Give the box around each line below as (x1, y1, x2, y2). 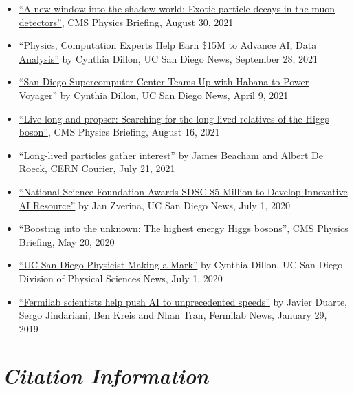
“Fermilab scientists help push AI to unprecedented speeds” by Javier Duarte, (19, 294, 347, 308)
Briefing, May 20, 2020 (19, 234, 115, 248)
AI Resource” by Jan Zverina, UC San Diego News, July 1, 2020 (19, 198, 290, 212)
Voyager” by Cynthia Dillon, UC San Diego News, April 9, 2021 (19, 87, 289, 102)
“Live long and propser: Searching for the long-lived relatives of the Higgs (19, 111, 329, 125)
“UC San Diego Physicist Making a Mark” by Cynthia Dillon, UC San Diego (19, 257, 343, 272)
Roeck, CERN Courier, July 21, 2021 (19, 161, 175, 176)
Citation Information (3, 361, 209, 390)
